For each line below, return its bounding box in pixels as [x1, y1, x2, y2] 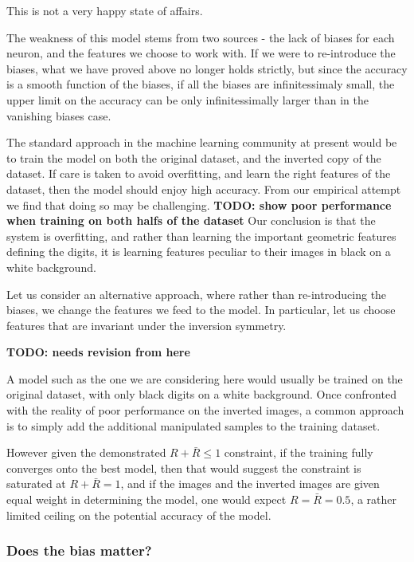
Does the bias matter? [6, 540, 152, 560]
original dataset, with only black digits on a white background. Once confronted [6, 386, 396, 403]
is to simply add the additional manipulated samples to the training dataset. [6, 417, 381, 434]
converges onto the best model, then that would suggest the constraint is [6, 459, 361, 476]
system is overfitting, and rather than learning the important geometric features [6, 227, 396, 244]
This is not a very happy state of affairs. [6, 2, 203, 18]
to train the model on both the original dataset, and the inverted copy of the [6, 149, 381, 166]
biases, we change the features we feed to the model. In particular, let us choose [6, 301, 396, 318]
